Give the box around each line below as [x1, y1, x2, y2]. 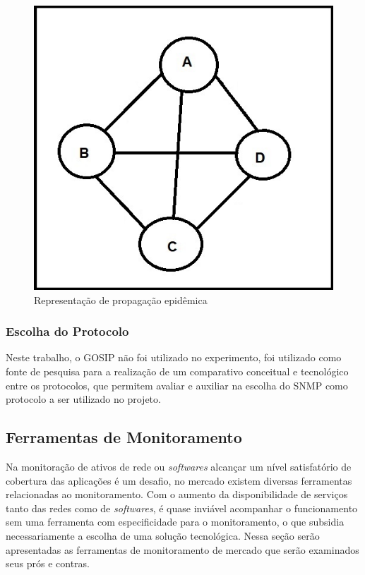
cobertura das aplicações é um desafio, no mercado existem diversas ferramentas [6, 473, 352, 488]
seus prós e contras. [6, 556, 90, 571]
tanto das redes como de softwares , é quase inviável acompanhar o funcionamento [6, 500, 358, 515]
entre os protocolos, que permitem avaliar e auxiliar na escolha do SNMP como [6, 377, 348, 392]
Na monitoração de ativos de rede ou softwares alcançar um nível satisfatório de [6, 459, 352, 473]
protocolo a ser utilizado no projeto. [6, 392, 161, 406]
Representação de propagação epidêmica [34, 292, 208, 307]
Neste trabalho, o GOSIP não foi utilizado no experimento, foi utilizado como [6, 350, 342, 365]
